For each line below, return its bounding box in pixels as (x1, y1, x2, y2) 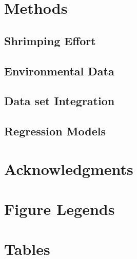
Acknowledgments (4, 158, 133, 179)
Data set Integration (4, 93, 115, 109)
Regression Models (4, 123, 106, 139)
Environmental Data (4, 63, 114, 78)
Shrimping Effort (4, 32, 96, 48)
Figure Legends (4, 198, 115, 220)
